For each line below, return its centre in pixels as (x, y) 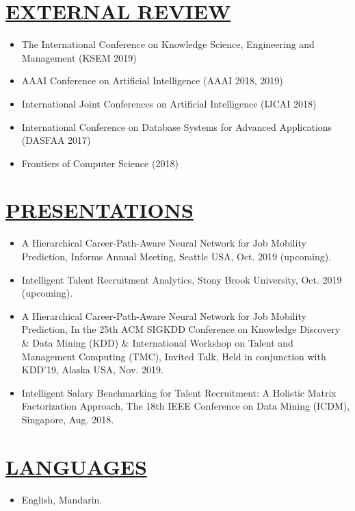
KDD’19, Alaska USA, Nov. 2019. (92, 370)
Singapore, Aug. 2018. (68, 419)
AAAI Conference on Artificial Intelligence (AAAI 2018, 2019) (152, 80)
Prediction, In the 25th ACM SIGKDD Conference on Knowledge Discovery (181, 329)
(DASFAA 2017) (56, 140)
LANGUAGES (76, 466)
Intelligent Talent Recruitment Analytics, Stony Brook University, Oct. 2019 (182, 279)
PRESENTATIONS (100, 210)
